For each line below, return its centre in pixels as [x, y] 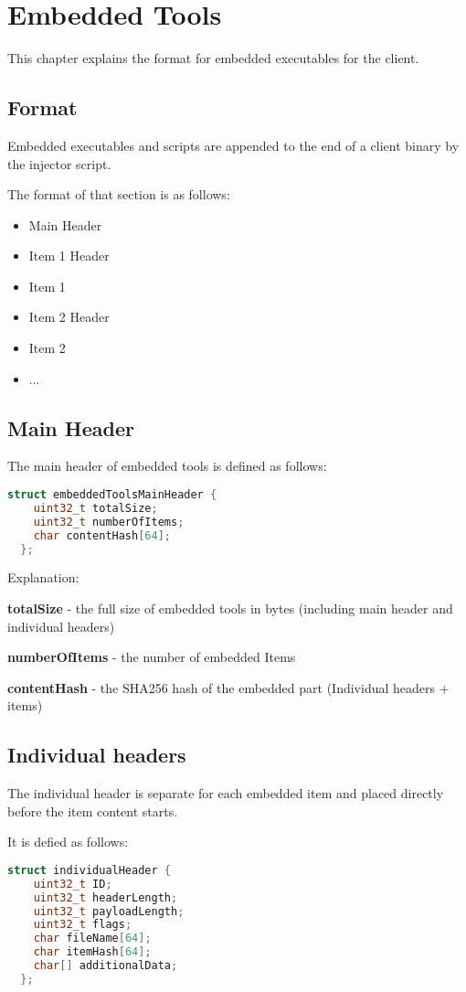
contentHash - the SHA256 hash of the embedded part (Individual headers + [228, 687]
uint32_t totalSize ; [95, 508]
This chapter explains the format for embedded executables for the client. [213, 58]
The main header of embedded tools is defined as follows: [167, 466]
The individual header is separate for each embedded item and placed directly [226, 793]
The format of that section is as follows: [119, 194]
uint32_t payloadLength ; [109, 911]
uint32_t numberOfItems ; [109, 522]
